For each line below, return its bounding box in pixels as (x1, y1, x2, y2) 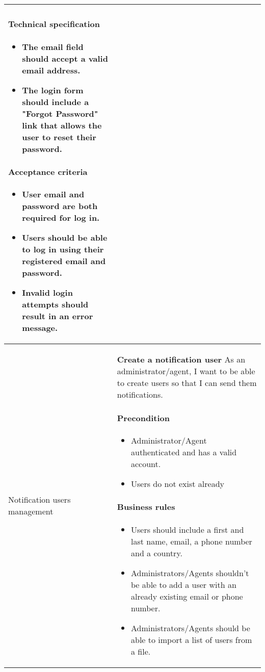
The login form (22, 84, 84, 96)
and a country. (130, 547, 182, 559)
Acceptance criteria (8, 166, 88, 178)
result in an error (22, 310, 93, 322)
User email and (22, 188, 85, 200)
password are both (22, 200, 98, 212)
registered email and (22, 255, 106, 267)
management (8, 505, 54, 517)
